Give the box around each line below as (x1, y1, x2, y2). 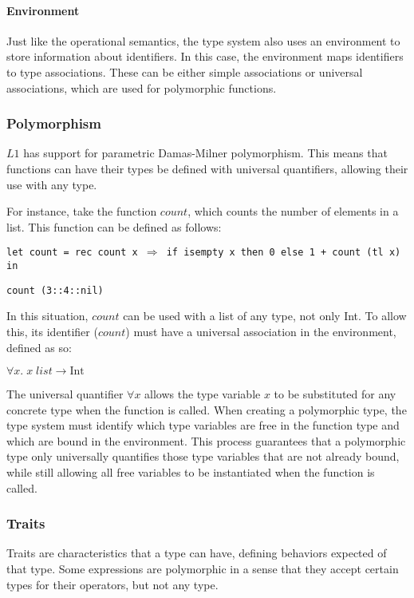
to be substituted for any (274, 386, 396, 402)
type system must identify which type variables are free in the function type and (6, 417, 400, 434)
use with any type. (6, 176, 97, 192)
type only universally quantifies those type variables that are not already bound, (6, 448, 400, 465)
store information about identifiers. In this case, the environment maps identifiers (6, 48, 404, 65)
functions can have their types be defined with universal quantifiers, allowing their (6, 160, 408, 176)
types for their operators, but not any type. (6, 576, 219, 592)
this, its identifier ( (6, 323, 98, 339)
